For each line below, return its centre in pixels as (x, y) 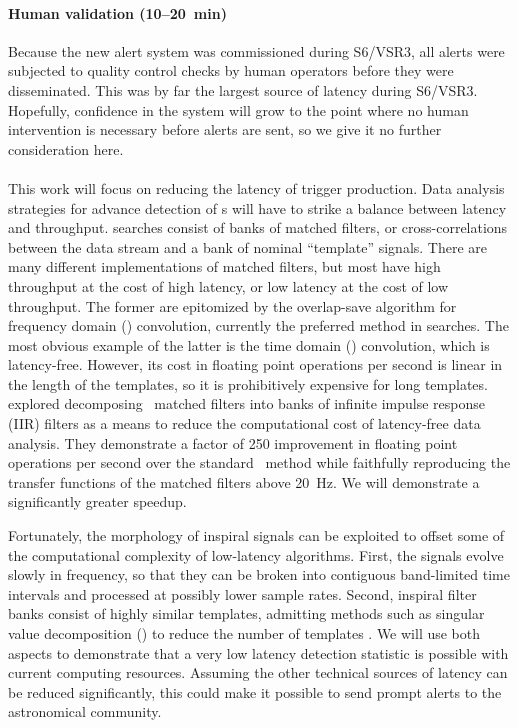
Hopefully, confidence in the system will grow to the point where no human (238, 109)
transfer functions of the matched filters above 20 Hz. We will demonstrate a (244, 481)
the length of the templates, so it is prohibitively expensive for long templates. (248, 383)
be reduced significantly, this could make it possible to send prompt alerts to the (255, 691)
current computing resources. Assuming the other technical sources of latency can (258, 672)
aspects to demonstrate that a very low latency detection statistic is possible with (258, 652)
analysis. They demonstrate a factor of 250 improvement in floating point (233, 442)
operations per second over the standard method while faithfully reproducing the (259, 462)
